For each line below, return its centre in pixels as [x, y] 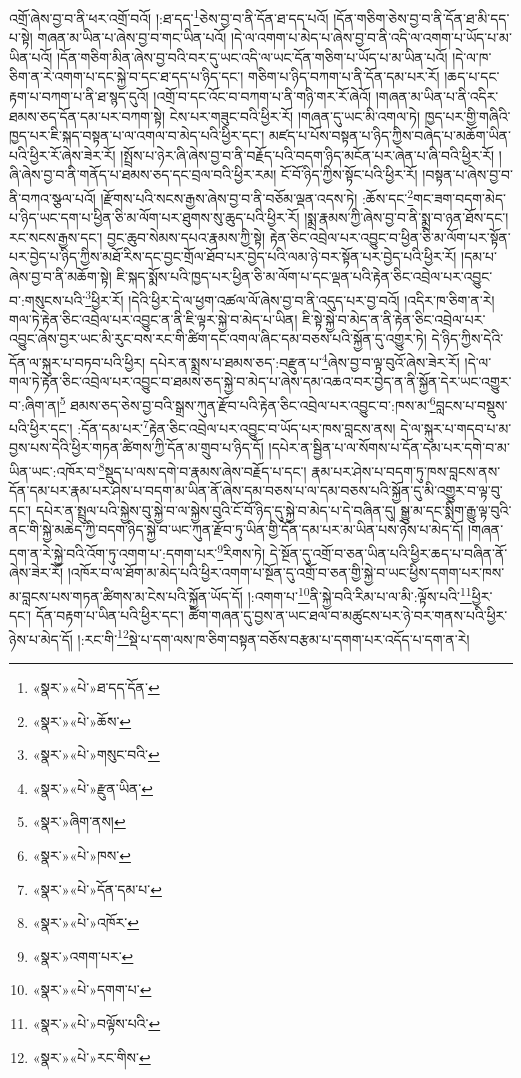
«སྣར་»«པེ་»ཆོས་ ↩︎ [82, 720]
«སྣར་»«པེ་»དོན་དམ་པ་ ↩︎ [97, 888]
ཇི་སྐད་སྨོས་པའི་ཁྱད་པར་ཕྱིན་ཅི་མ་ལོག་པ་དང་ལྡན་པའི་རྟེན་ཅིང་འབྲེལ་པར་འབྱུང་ [304, 276]
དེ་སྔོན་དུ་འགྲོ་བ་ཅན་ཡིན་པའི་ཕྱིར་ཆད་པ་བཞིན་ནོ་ [388, 552]
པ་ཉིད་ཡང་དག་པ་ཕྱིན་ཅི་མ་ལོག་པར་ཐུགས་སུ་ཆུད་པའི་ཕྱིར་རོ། [154, 217]
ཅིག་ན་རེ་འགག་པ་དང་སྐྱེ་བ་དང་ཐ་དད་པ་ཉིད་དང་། [126, 76]
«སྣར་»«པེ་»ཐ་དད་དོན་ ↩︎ [96, 686]
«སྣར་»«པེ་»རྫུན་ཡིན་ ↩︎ [92, 787]
